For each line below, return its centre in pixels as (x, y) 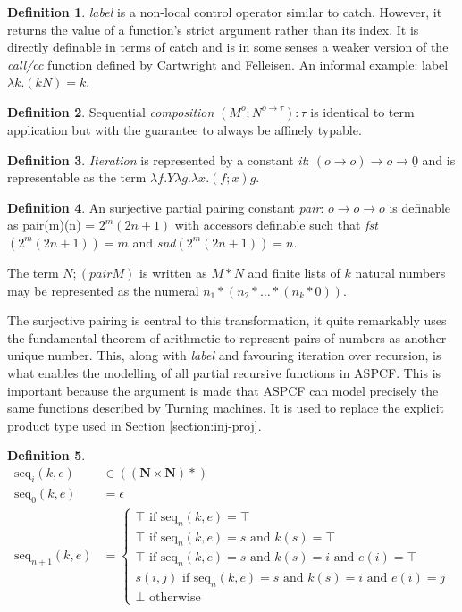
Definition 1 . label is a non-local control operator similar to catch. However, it (225, 12)
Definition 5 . (46, 455)
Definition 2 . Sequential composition (111, 111)
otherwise (175, 598)
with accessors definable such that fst (276, 225)
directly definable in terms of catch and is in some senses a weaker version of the (228, 47)
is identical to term (362, 111)
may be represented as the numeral (103, 290)
